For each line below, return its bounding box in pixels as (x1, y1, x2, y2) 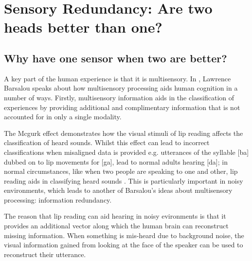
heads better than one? (4, 17, 162, 37)
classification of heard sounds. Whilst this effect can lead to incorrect (4, 137, 210, 148)
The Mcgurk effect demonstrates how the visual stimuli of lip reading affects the (4, 128, 243, 138)
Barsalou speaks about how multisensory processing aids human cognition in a (4, 83, 238, 93)
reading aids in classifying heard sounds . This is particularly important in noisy (4, 175, 243, 186)
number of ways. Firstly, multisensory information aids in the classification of (4, 92, 234, 102)
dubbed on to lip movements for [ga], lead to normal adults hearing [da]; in (4, 156, 228, 167)
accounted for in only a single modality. (4, 112, 122, 122)
